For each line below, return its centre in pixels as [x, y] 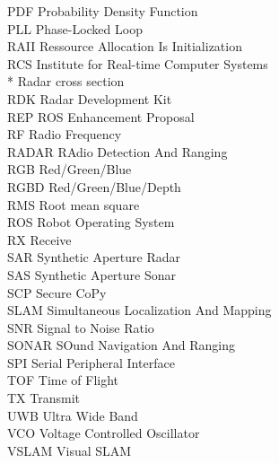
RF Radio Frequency [65, 134]
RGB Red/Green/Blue [70, 169]
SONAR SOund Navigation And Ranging [122, 345]
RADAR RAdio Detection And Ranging [118, 151]
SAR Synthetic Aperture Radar [94, 257]
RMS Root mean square [74, 204]
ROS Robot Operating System [91, 222]
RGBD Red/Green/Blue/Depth [94, 186]
